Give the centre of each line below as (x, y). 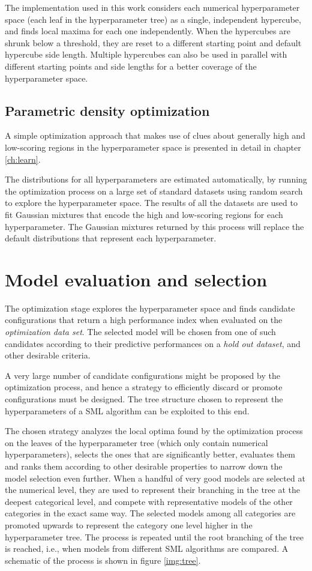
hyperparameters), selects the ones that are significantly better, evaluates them (150, 454)
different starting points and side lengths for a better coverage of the (131, 66)
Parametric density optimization (107, 110)
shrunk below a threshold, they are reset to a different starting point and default (153, 42)
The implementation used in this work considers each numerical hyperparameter (152, 7)
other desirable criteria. (48, 355)
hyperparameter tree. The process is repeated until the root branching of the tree (154, 536)
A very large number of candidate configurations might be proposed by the (142, 375)
